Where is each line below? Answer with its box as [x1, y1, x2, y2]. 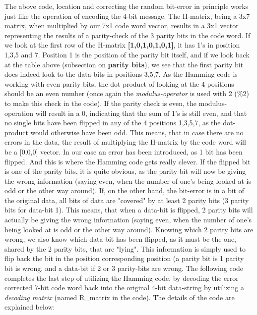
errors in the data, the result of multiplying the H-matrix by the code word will [4, 137, 246, 147]
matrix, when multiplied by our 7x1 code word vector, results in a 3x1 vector [4, 20, 239, 31]
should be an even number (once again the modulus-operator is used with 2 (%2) [4, 88, 249, 99]
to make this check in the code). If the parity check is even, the [4, 98, 197, 108]
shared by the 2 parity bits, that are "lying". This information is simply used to [4, 243, 246, 254]
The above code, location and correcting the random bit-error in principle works [4, 1, 249, 11]
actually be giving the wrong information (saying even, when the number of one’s [4, 214, 252, 225]
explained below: [4, 302, 55, 312]
